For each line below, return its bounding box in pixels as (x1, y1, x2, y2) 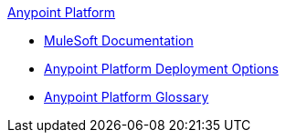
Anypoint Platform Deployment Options (44, 61, 279, 76)
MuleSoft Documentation (44, 33, 194, 48)
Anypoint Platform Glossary (44, 89, 209, 105)
